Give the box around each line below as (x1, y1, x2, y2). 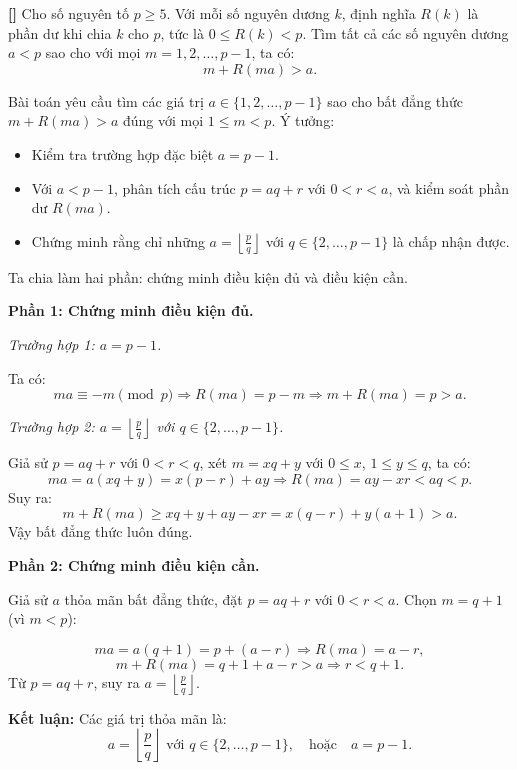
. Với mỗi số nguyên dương (166, 3, 330, 23)
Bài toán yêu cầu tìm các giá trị (8, 90, 204, 111)
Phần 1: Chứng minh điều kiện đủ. (8, 300, 254, 321)
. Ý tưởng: (271, 110, 335, 131)
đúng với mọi (122, 110, 204, 131)
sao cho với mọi (45, 42, 141, 63)
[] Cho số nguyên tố (8, 3, 130, 23)
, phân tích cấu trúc (113, 177, 236, 198)
